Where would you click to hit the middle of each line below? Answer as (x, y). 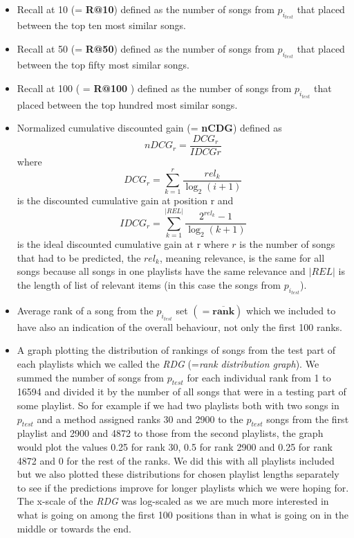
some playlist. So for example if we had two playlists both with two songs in (178, 405)
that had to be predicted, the (79, 257)
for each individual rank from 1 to (259, 377)
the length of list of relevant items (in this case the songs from (149, 284)
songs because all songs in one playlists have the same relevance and (161, 271)
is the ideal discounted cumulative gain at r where (123, 244)
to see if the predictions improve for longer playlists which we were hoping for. (183, 487)
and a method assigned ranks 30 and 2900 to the (140, 419)
